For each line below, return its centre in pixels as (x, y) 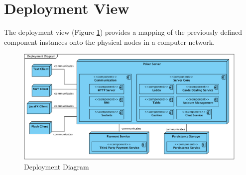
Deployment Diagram (57, 167)
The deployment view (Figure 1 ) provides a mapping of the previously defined (123, 32)
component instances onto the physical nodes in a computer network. (110, 42)
